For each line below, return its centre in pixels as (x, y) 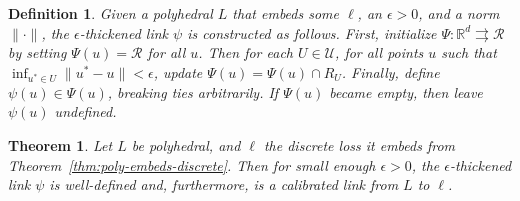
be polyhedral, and (186, 144)
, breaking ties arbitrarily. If (193, 91)
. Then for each (245, 52)
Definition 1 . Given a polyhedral (110, 13)
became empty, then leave (406, 91)
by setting (37, 52)
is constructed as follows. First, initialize (312, 32)
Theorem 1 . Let (60, 144)
